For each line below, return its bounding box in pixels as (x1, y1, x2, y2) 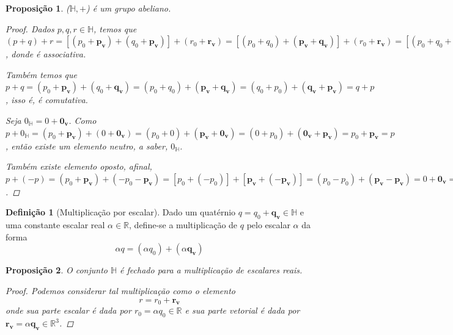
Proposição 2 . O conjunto (6, 264, 108, 276)
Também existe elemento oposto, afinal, (6, 160, 152, 173)
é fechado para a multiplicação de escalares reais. (120, 264, 303, 276)
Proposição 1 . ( (6, 2, 70, 14)
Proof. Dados (6, 22, 54, 35)
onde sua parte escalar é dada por (6, 304, 131, 317)
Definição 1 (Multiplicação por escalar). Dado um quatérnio (6, 206, 236, 218)
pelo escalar (246, 218, 290, 231)
